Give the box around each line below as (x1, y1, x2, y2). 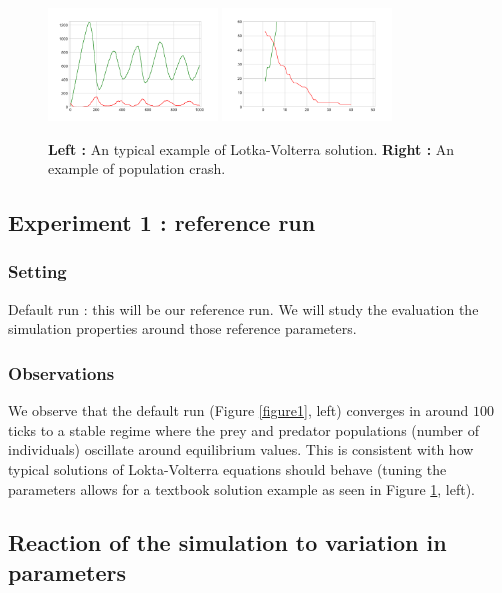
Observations (8, 360, 115, 385)
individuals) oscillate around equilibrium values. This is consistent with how (8, 439, 474, 460)
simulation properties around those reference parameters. (8, 318, 357, 339)
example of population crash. (48, 158, 226, 179)
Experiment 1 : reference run (8, 207, 316, 238)
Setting (8, 259, 67, 284)
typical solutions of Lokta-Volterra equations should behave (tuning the (8, 458, 447, 479)
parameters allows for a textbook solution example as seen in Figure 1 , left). (8, 478, 476, 499)
